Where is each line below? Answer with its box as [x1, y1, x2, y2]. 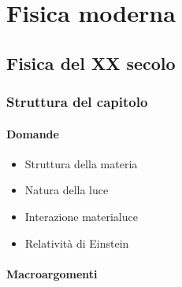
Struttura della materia [24, 155, 138, 171]
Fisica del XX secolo [6, 50, 176, 75]
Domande [6, 125, 59, 142]
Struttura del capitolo [6, 92, 148, 112]
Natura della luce [24, 182, 109, 198]
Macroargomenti [6, 265, 98, 281]
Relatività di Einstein [24, 234, 129, 251]
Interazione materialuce [24, 208, 138, 224]
